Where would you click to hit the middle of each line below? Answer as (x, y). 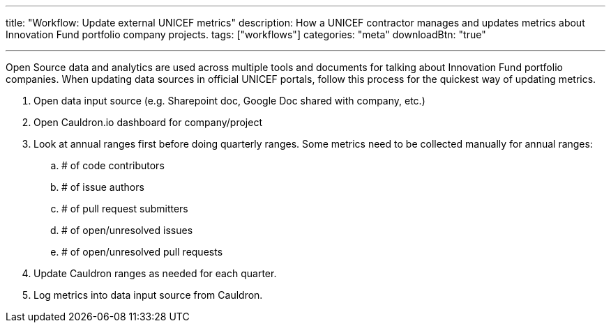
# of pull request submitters (125, 209)
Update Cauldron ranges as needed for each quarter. (155, 273)
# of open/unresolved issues (127, 230)
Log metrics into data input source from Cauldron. (148, 295)
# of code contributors (113, 165)
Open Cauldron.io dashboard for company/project (148, 122)
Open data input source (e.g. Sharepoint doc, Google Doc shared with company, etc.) (229, 101)
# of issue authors (103, 187)
